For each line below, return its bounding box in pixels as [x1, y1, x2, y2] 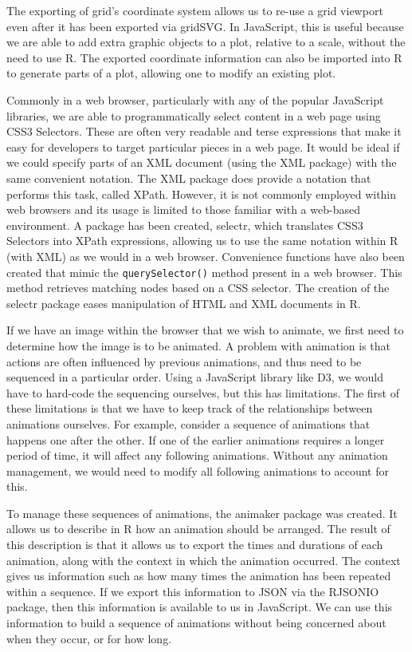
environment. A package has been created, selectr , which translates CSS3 [6, 216, 363, 233]
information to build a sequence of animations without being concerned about [6, 614, 386, 631]
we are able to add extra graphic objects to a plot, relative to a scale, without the [6, 34, 406, 50]
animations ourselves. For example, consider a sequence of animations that [6, 415, 371, 432]
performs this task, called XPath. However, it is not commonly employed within [6, 185, 397, 202]
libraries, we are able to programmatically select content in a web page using [6, 107, 381, 124]
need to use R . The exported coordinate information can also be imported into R [6, 49, 402, 65]
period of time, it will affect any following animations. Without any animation [6, 447, 388, 464]
